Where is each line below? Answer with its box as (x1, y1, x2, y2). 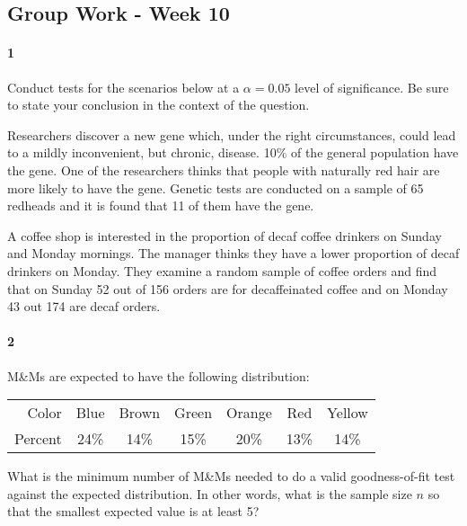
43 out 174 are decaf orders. (7, 297, 161, 316)
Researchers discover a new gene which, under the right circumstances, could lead (7, 125, 456, 144)
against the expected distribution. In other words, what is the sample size (7, 484, 412, 503)
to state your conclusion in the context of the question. (7, 95, 310, 114)
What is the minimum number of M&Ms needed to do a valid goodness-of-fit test (7, 467, 455, 486)
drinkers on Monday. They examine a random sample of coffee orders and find (7, 261, 436, 280)
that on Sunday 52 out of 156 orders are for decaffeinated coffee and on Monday (7, 279, 448, 298)
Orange (226, 402, 272, 423)
